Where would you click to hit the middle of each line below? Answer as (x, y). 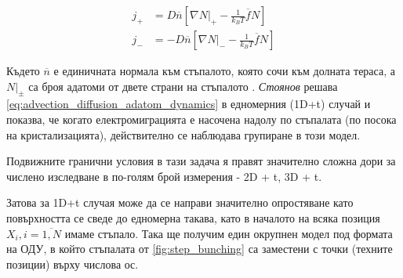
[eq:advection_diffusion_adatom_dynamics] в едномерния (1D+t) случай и (189, 104)
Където (23, 71)
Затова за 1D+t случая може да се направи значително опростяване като (180, 202)
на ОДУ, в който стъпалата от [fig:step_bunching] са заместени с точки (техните (200, 249)
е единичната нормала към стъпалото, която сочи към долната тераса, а (224, 71)
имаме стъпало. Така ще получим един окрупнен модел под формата (229, 233)
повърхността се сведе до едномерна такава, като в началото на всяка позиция (193, 218)
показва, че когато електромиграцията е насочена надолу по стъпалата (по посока (201, 119)
